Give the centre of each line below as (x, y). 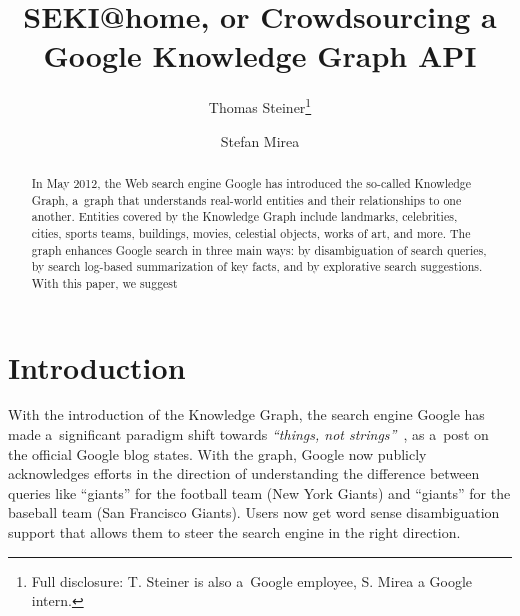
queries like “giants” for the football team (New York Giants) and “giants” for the (259, 492)
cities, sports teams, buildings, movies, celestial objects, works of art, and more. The (251, 232)
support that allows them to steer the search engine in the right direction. (234, 532)
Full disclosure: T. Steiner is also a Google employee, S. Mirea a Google (252, 580)
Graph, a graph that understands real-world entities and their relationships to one (246, 199)
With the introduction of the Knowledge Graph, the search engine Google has (246, 414)
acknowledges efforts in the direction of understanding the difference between (244, 473)
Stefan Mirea (260, 140)
